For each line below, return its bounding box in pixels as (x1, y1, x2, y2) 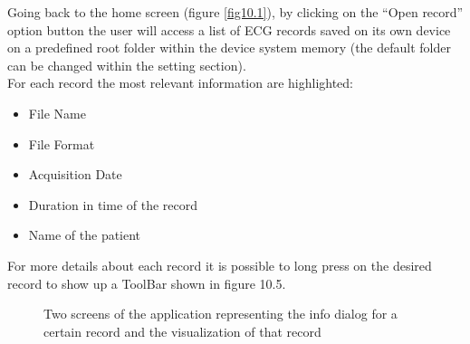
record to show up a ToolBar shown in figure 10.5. (7, 273, 286, 292)
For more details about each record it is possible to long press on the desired (7, 255, 432, 274)
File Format (28, 134, 95, 153)
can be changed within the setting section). (7, 55, 246, 74)
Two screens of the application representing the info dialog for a (43, 304, 398, 323)
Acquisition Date (28, 165, 122, 184)
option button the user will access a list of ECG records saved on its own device (7, 20, 451, 39)
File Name (28, 103, 86, 122)
